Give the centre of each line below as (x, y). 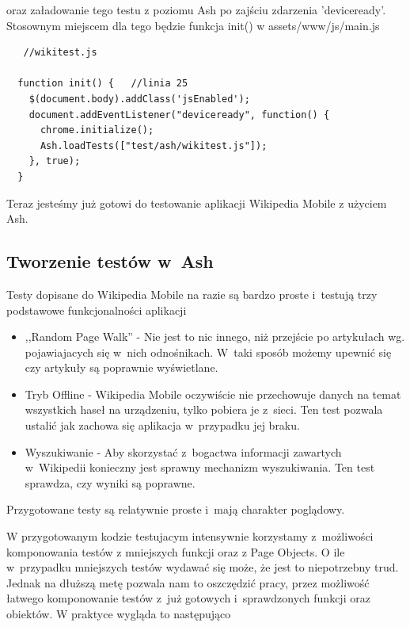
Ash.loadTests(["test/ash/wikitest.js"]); (154, 145)
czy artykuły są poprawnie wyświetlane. (121, 367)
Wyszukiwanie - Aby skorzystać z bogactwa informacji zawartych (183, 451)
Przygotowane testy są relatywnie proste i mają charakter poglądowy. (176, 509)
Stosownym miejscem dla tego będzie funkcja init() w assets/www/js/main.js (193, 25)
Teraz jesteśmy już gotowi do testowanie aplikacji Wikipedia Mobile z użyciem (197, 203)
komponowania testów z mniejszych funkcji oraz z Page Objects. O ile (176, 551)
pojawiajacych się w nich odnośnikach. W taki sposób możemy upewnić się (208, 352)
